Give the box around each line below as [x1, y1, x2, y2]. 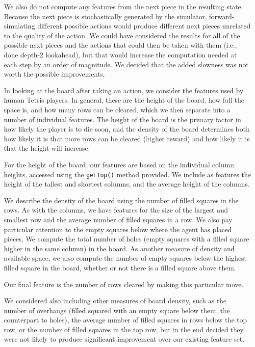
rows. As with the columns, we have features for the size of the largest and [4, 205, 228, 215]
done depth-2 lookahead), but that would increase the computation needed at [4, 49, 237, 59]
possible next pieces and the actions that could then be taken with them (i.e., [4, 40, 237, 50]
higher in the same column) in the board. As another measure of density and [4, 243, 235, 253]
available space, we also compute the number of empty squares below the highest [4, 253, 247, 263]
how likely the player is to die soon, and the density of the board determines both [4, 124, 250, 134]
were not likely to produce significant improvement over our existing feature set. [4, 334, 245, 344]
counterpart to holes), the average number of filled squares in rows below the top [4, 315, 247, 325]
